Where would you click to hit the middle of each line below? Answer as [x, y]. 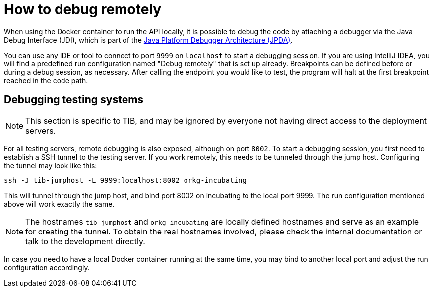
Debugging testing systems [74, 100]
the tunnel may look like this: [51, 165]
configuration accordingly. [47, 267]
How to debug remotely [83, 9]
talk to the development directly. [85, 241]
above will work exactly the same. [59, 204]
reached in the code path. [46, 80]
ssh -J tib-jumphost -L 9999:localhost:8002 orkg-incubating [125, 180]
